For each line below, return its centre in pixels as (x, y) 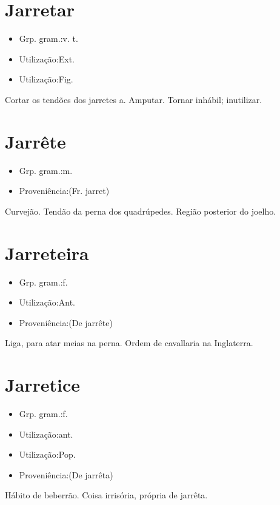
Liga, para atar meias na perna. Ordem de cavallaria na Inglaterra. (129, 343)
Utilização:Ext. (47, 59)
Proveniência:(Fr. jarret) (64, 191)
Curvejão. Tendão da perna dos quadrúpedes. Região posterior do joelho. (141, 211)
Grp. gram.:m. (46, 170)
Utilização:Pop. (47, 454)
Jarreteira (47, 252)
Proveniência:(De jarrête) (66, 322)
